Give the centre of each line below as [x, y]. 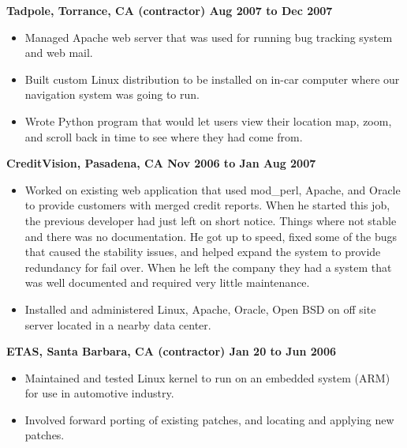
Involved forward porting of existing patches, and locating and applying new [209, 419]
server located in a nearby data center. [118, 324]
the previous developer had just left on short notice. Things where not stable [211, 220]
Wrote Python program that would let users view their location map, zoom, [208, 120]
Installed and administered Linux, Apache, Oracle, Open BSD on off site [200, 309]
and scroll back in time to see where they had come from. [164, 136]
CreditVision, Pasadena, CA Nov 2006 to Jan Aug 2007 [161, 163]
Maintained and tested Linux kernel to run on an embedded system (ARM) [207, 377]
